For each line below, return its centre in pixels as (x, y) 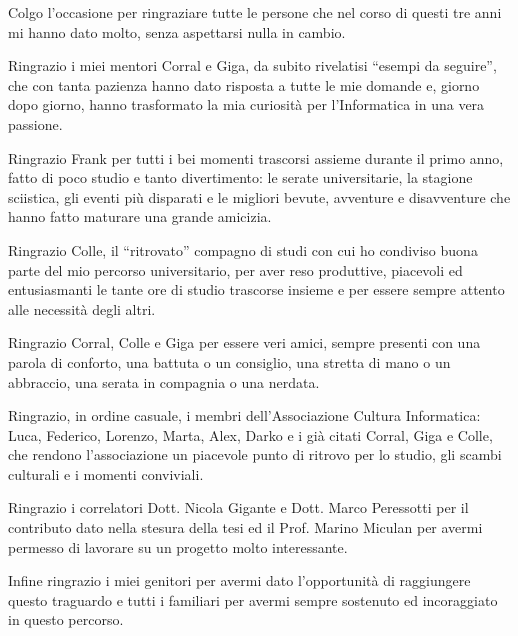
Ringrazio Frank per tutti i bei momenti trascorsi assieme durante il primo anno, (256, 157)
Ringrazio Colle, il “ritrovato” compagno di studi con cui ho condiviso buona (243, 249)
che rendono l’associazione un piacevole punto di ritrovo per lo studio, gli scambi (255, 454)
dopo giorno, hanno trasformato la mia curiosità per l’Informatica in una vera (246, 104)
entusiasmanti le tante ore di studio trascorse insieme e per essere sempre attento (256, 289)
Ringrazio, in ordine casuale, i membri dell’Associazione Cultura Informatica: (244, 415)
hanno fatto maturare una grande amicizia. (140, 216)
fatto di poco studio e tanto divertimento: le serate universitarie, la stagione (240, 177)
